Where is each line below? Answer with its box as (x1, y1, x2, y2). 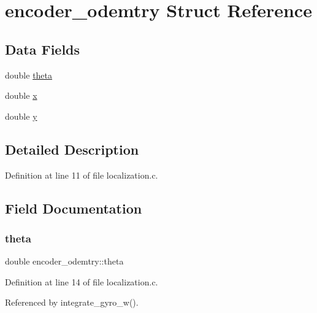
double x (5, 89, 37, 102)
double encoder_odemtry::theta (5, 255, 124, 268)
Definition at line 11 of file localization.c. (5, 168, 158, 181)
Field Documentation (5, 198, 142, 217)
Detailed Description (5, 139, 139, 158)
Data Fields (5, 39, 80, 58)
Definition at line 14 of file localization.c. (5, 275, 158, 288)
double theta (5, 68, 53, 81)
